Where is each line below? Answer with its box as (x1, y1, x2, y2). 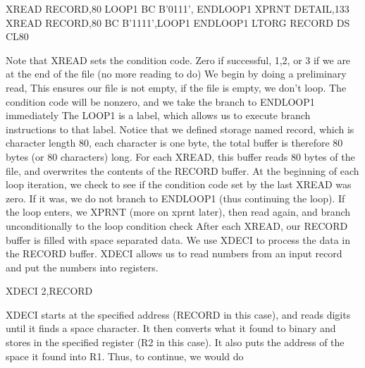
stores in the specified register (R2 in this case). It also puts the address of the (6, 335, 345, 350)
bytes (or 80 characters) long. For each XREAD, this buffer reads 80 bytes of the (6, 149, 355, 164)
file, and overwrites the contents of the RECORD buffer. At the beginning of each (6, 163, 359, 178)
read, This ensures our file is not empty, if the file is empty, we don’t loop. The (6, 80, 347, 94)
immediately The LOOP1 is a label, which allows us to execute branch (6, 108, 311, 123)
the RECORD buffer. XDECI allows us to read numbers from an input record (6, 246, 342, 261)
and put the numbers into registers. (6, 259, 159, 274)
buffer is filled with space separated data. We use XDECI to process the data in (6, 232, 350, 247)
